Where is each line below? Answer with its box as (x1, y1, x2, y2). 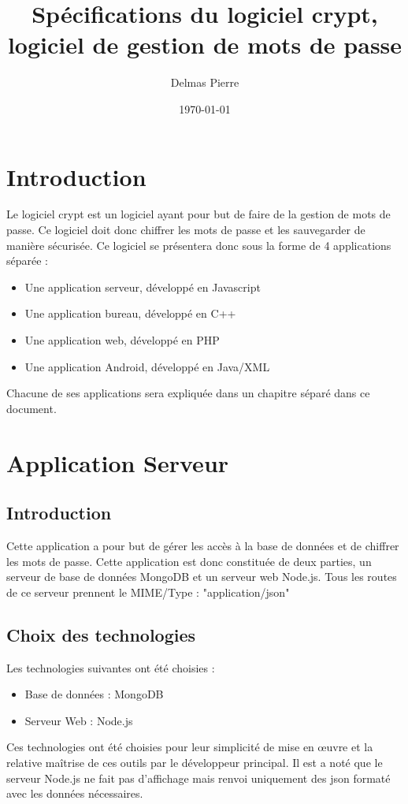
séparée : (6, 252, 48, 269)
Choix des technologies (6, 622, 196, 646)
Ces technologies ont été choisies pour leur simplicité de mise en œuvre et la (6, 739, 373, 755)
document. (6, 400, 57, 416)
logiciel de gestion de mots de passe (7, 28, 402, 61)
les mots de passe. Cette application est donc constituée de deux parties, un (6, 553, 372, 569)
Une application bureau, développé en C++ (24, 305, 236, 322)
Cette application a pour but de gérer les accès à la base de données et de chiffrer (6, 537, 399, 553)
